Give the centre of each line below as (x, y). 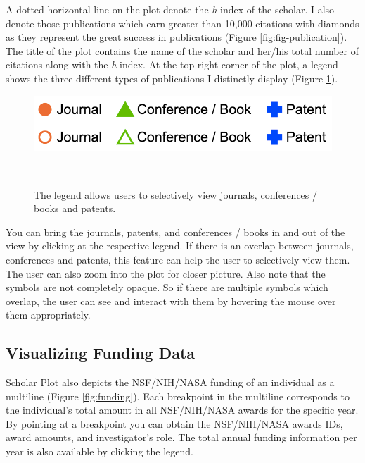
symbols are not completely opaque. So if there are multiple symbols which (167, 287)
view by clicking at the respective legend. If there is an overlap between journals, (180, 246)
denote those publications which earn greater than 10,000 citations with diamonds (182, 23)
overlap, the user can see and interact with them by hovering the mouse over (171, 301)
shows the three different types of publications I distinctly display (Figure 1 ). (172, 78)
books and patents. (75, 208)
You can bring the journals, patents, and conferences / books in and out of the (175, 231)
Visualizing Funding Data (101, 353)
